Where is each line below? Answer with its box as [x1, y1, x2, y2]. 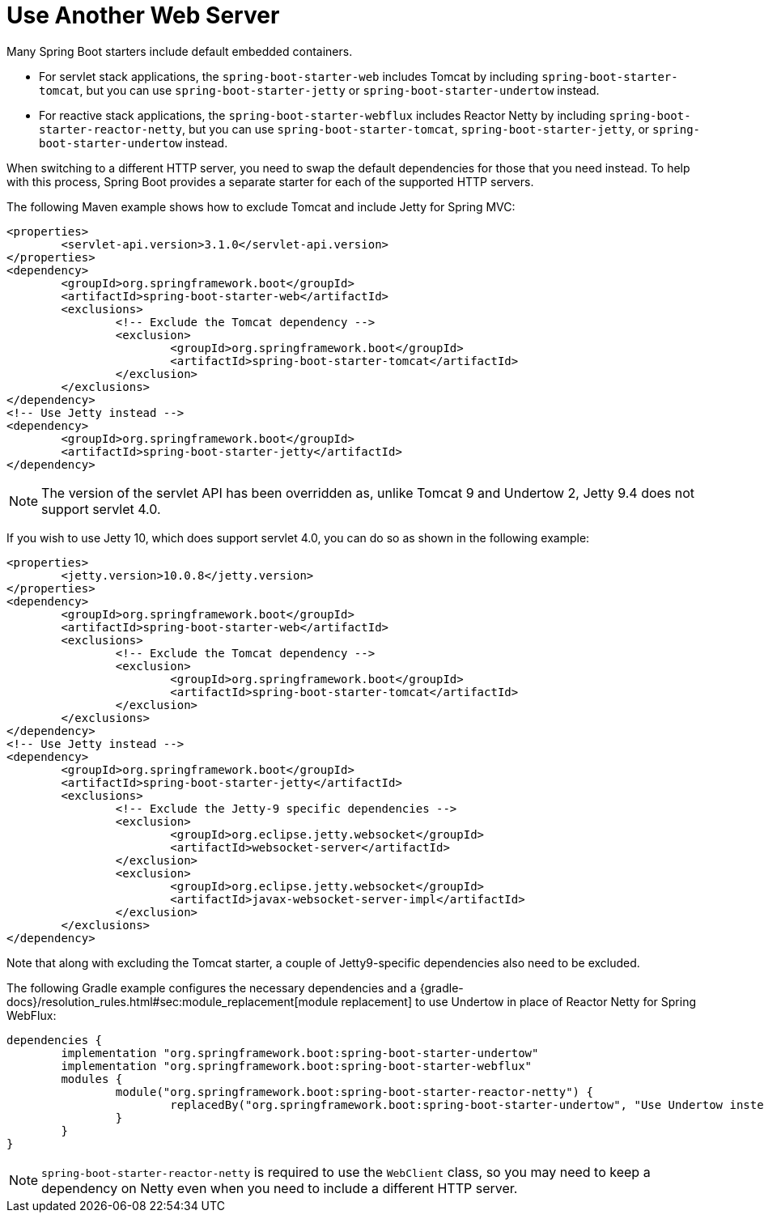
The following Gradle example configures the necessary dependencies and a [6, 980, 417, 995]
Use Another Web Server [6, 2, 280, 29]
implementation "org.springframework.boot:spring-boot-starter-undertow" [61, 1046, 539, 1060]
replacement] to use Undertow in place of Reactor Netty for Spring [341, 994, 697, 1009]
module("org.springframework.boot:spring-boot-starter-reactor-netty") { [115, 1085, 593, 1098]
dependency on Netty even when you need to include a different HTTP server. [41, 1179, 518, 1196]
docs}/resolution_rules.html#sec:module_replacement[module [6, 994, 338, 1009]
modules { [61, 1072, 123, 1085]
